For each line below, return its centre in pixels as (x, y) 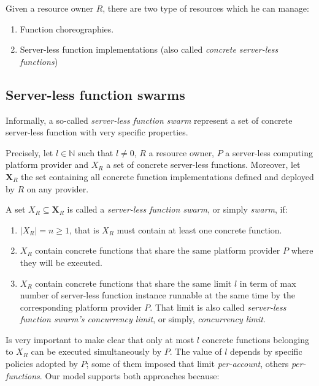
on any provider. (58, 188)
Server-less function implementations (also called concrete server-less (149, 49)
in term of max (268, 283)
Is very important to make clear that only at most (100, 339)
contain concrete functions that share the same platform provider (158, 250)
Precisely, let (29, 152)
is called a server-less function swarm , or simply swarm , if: (177, 209)
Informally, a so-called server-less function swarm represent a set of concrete (149, 120)
